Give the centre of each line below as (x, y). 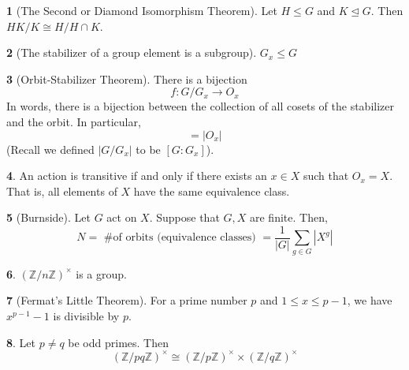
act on (122, 217)
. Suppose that (184, 217)
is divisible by (86, 315)
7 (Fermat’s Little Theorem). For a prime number (127, 300)
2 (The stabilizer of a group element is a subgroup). (132, 52)
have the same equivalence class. (212, 191)
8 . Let (21, 342)
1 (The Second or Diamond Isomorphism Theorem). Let (142, 10)
